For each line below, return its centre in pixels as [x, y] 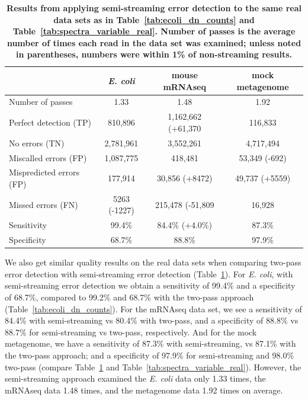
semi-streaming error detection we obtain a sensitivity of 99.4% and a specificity [150, 285]
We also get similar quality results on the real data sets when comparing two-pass [153, 262]
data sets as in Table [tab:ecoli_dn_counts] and [154, 19]
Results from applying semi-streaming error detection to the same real [154, 8]
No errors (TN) [37, 143]
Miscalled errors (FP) [48, 157]
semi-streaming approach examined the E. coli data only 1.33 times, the [135, 378]
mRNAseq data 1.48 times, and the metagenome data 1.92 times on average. [144, 390]
